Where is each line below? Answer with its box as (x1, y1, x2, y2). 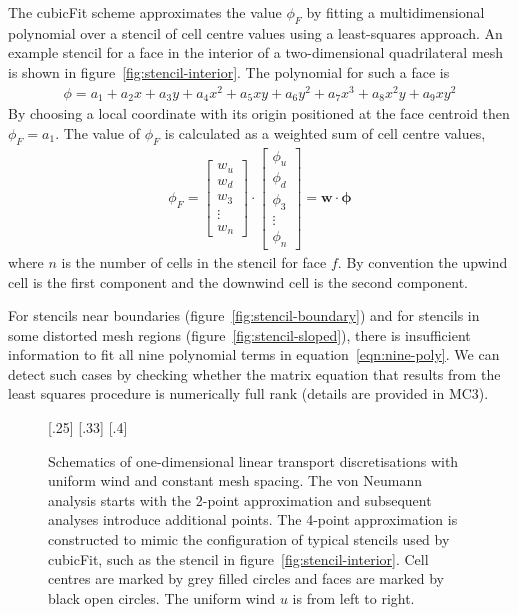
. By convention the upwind (337, 251, 508, 272)
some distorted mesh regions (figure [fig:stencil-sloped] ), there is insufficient (8, 324, 471, 345)
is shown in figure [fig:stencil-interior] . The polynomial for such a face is (8, 61, 450, 82)
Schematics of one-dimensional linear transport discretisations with (48, 450, 459, 471)
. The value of (55, 122, 140, 143)
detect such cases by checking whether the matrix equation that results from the (8, 363, 501, 384)
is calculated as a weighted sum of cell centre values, (164, 122, 486, 143)
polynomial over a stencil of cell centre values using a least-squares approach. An (8, 22, 503, 43)
